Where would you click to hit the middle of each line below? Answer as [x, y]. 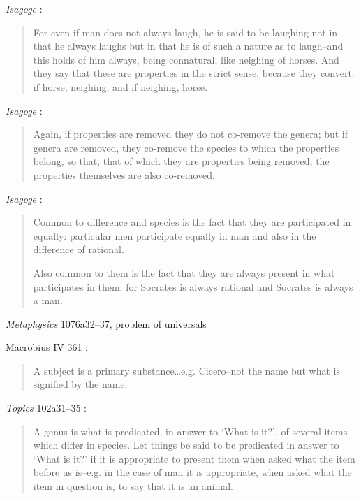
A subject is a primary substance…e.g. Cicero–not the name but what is [186, 370]
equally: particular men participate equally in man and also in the [175, 235]
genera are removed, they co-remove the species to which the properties [186, 147]
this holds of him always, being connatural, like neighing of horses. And [186, 59]
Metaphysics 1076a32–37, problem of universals [106, 323]
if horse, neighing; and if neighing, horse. [120, 86]
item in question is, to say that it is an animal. [133, 486]
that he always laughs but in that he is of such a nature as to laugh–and [188, 46]
